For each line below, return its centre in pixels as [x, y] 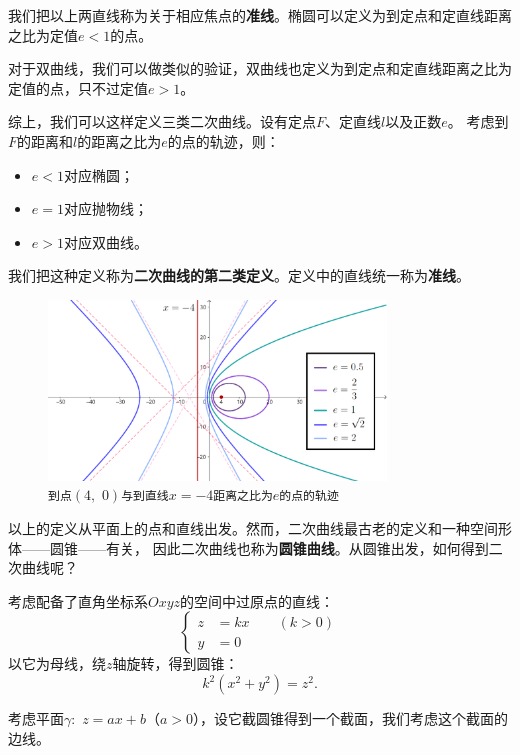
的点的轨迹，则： [223, 140]
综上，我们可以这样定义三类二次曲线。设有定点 [162, 121]
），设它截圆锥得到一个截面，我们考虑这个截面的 [350, 718]
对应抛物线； [105, 208]
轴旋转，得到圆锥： [175, 663]
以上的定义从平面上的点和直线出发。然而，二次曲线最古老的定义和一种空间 [253, 528]
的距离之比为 [119, 140]
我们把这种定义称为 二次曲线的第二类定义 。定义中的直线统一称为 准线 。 [239, 275]
